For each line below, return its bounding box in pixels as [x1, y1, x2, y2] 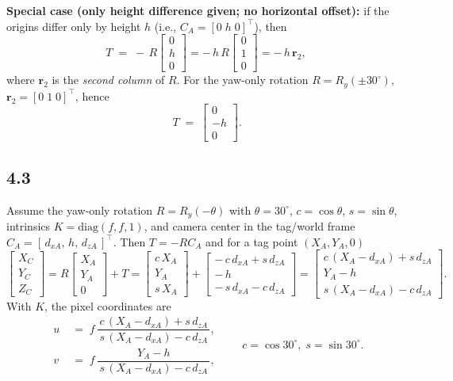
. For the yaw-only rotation [176, 71, 309, 88]
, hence [75, 87, 109, 104]
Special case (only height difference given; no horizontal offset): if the [6, 2, 390, 18]
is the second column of [52, 71, 165, 88]
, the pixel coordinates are [44, 297, 171, 314]
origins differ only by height [6, 17, 141, 34]
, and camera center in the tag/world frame [144, 218, 355, 234]
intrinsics [6, 218, 51, 234]
